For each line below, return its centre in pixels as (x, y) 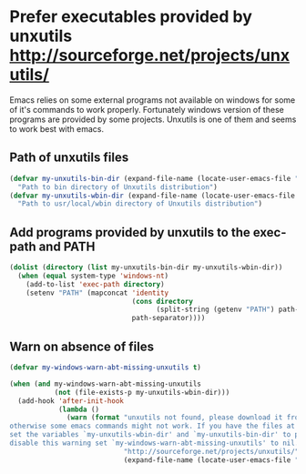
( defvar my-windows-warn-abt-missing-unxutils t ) (106, 368)
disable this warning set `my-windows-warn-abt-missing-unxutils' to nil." (156, 443)
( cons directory (163, 301)
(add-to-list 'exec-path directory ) (96, 284)
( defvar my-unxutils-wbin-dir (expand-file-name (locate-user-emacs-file (153, 196)
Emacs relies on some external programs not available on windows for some (153, 100)
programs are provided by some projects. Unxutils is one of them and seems (153, 119)
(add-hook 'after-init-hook (71, 401)
